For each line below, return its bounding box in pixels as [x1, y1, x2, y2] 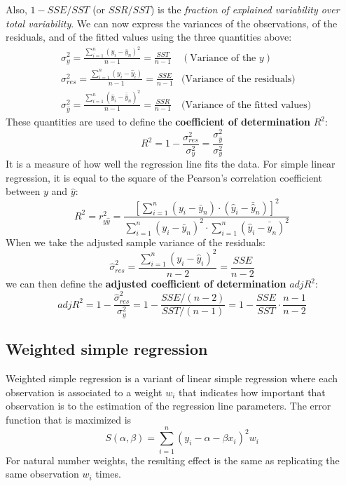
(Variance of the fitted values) [181, 100, 312, 110]
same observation [6, 466, 79, 481]
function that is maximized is [6, 412, 132, 426]
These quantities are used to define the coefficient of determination [6, 114, 310, 129]
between [6, 184, 41, 198]
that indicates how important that [179, 384, 326, 399]
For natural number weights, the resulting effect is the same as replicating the [6, 452, 340, 467]
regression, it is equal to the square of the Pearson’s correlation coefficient [6, 170, 322, 184]
